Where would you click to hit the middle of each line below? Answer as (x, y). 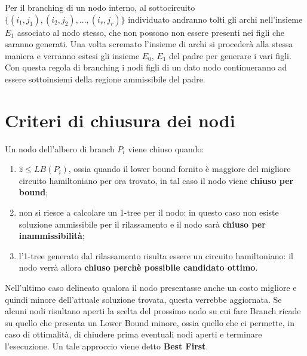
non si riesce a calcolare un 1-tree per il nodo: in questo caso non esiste (149, 212)
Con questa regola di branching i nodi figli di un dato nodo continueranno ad (146, 67)
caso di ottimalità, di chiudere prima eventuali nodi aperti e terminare (133, 334)
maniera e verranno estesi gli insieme (72, 55)
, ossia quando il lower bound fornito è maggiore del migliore (179, 169)
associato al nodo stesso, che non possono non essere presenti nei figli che (151, 32)
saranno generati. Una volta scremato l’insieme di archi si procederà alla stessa (149, 44)
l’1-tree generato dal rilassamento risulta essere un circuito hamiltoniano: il (156, 255)
